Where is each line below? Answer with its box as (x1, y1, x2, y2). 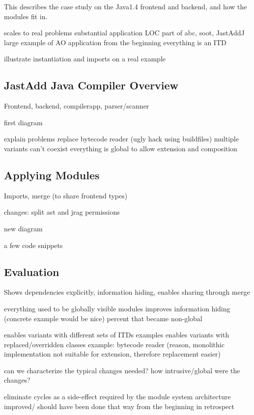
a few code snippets (4, 240, 63, 250)
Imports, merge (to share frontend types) (4, 190, 128, 200)
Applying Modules (4, 167, 100, 182)
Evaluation (4, 264, 59, 279)
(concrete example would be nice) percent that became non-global (4, 313, 202, 323)
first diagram (4, 117, 43, 127)
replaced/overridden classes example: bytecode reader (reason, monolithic (4, 339, 225, 349)
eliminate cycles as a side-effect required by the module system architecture (4, 391, 231, 402)
